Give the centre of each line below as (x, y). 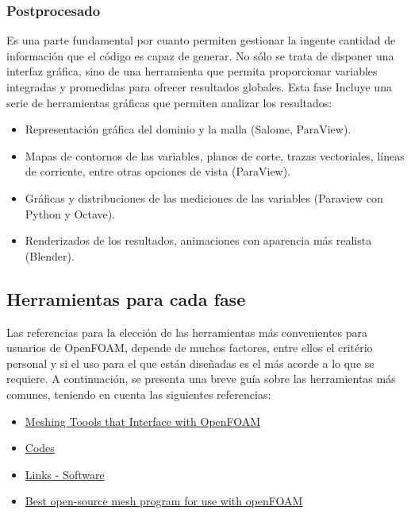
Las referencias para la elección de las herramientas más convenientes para (187, 332)
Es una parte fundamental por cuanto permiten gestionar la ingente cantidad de (201, 40)
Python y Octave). (70, 213)
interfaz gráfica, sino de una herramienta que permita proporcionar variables (192, 71)
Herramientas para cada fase (126, 298)
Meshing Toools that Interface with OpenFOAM (143, 421)
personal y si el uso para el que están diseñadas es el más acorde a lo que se (190, 363)
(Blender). (50, 255)
